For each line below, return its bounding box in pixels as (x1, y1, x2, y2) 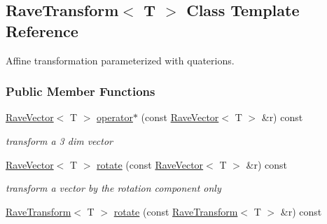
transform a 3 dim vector (6, 134, 113, 148)
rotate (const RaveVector (97, 157, 204, 171)
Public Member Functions (6, 83, 155, 100)
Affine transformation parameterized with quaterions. (6, 52, 235, 67)
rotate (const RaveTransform (113, 204, 238, 218)
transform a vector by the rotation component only (6, 181, 221, 195)
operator (97, 110, 133, 125)
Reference (6, 20, 78, 41)
